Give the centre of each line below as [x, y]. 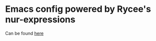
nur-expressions [40, 20]
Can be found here [24, 33]
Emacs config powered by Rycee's [78, 9]
